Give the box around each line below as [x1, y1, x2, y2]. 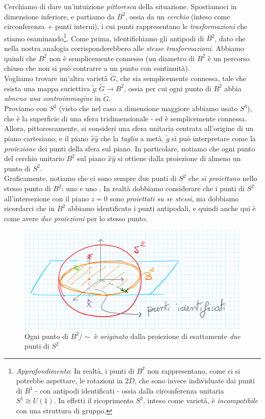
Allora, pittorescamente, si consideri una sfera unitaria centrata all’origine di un [4, 123, 254, 134]
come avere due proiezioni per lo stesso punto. [4, 213, 148, 223]
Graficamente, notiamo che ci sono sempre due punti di [4, 173, 177, 184]
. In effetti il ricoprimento [54, 395, 134, 406]
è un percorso [207, 53, 250, 63]
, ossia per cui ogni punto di [124, 83, 211, 93]
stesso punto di [4, 183, 51, 193]
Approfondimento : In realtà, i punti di [16, 365, 135, 376]
